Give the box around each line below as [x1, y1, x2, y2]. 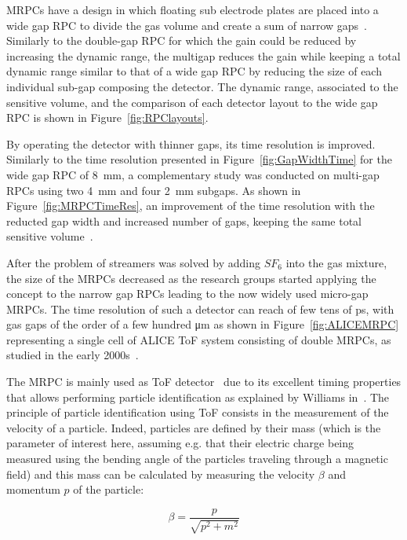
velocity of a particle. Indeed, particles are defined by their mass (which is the [6, 419, 381, 435]
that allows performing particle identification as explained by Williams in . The [6, 388, 390, 405]
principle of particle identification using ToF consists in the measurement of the [6, 404, 389, 421]
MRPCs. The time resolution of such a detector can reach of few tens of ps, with [6, 300, 394, 317]
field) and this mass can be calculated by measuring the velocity [6, 465, 315, 482]
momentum [6, 481, 60, 498]
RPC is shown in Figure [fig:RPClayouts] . [6, 109, 209, 126]
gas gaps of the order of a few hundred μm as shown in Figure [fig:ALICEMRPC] [6, 316, 399, 332]
